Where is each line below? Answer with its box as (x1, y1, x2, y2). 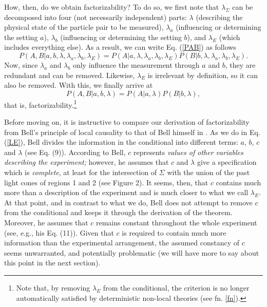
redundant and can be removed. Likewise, (4, 69, 135, 80)
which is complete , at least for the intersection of (4, 166, 157, 177)
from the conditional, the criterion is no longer (103, 282, 250, 293)
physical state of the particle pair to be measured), (4, 22, 164, 32)
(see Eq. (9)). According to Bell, (25, 146, 126, 157)
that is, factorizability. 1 (4, 98, 77, 110)
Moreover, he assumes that (4, 217, 88, 227)
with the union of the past (167, 166, 250, 177)
